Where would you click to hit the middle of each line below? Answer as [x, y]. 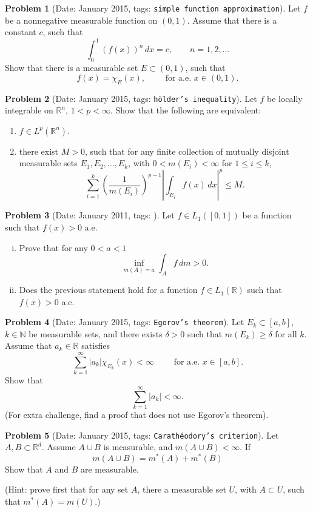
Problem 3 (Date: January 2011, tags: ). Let [90, 215]
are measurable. [110, 469]
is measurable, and [138, 447]
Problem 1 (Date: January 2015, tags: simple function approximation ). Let [153, 8]
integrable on [29, 110]
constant [21, 32]
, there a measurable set [182, 489]
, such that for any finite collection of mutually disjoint [187, 151]
